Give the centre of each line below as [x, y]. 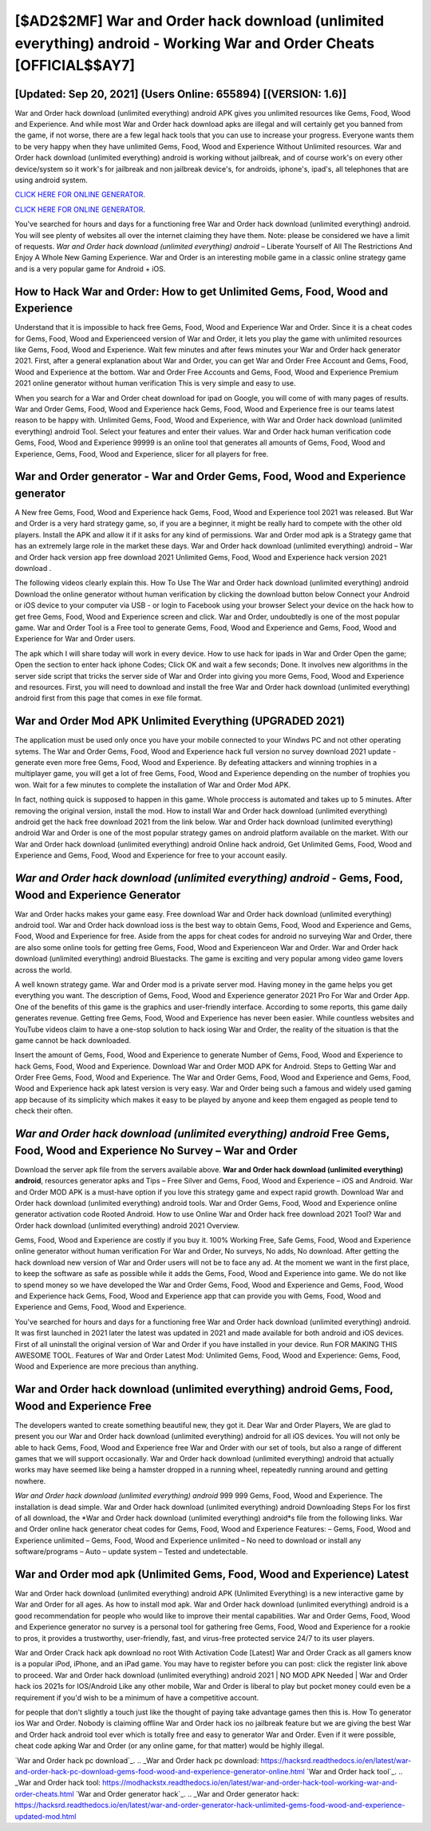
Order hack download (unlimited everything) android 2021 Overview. [127, 1225]
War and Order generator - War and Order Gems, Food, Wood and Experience [210, 476]
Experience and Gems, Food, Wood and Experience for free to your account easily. [151, 855]
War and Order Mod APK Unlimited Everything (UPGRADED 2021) [180, 721]
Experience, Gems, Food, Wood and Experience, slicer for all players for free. [142, 454]
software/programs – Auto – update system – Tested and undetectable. [131, 1552]
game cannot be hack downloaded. [73, 1040]
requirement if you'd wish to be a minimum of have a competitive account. [137, 1698]
